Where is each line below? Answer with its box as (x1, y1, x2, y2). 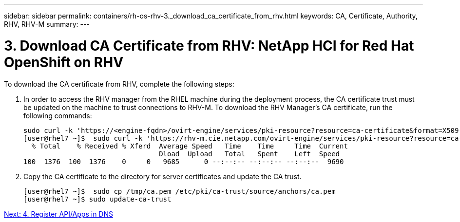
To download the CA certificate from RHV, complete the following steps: (4, 79, 234, 88)
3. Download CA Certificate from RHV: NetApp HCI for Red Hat (4, 37, 414, 54)
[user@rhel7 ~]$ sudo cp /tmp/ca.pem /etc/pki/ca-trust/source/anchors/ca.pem (23, 187, 336, 195)
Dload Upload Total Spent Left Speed (159, 149, 340, 158)
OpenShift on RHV (4, 54, 124, 71)
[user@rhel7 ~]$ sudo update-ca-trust (23, 195, 172, 203)
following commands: (23, 111, 92, 120)
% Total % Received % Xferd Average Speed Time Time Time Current (31, 142, 348, 150)
